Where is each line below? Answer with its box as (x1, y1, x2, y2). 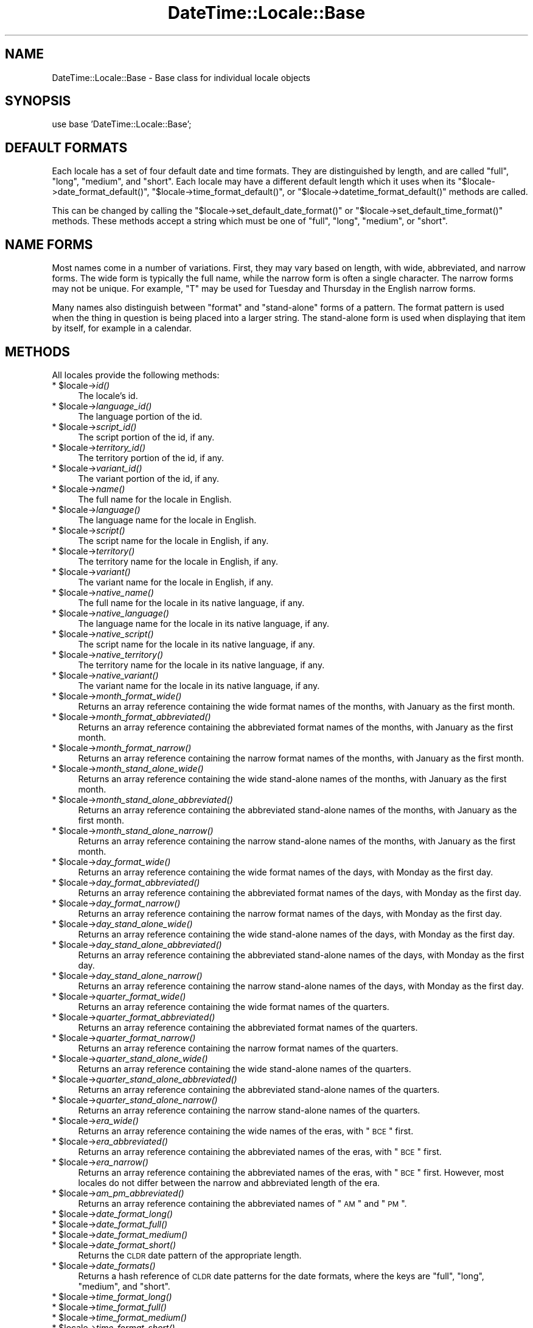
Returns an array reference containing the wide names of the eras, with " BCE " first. (78, 1125, 414, 1136)
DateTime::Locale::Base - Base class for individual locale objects (52, 72, 310, 83)
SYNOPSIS (5, 93, 71, 109)
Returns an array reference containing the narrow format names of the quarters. (78, 1042, 399, 1053)
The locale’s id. (78, 390, 138, 401)
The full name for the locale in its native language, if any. (78, 597, 305, 608)
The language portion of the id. (78, 411, 203, 422)
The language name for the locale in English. (78, 514, 257, 525)
